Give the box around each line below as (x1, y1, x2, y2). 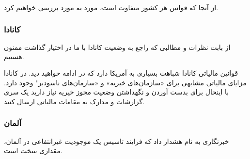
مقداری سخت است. (4, 145, 62, 156)
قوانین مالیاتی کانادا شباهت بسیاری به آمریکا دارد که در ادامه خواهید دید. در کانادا (4, 68, 238, 78)
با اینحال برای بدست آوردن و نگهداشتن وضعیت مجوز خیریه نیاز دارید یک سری (4, 87, 229, 97)
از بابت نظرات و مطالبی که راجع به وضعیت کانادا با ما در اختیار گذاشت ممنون (4, 42, 231, 52)
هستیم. (4, 51, 24, 62)
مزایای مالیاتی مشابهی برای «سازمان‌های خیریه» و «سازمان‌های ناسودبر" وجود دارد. (4, 77, 247, 87)
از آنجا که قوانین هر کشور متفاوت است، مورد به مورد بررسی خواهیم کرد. (4, 2, 219, 12)
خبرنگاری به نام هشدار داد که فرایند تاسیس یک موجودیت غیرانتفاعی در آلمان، (4, 136, 229, 146)
